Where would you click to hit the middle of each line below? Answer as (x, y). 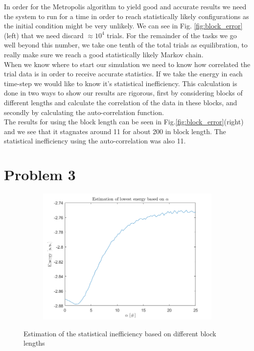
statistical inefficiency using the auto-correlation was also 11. (95, 141)
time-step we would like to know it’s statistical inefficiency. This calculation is (121, 83)
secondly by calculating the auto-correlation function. (84, 112)
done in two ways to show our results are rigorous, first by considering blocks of (123, 93)
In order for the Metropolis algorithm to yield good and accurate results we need (125, 6)
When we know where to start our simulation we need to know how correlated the (127, 64)
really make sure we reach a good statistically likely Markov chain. (104, 54)
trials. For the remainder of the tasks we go (172, 35)
